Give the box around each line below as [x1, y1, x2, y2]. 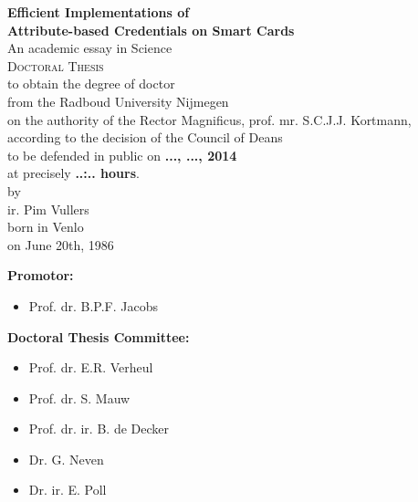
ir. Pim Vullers [7, 199, 89, 218]
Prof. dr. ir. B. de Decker [28, 419, 169, 438]
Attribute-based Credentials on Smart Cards [7, 20, 295, 39]
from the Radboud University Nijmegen [7, 91, 229, 110]
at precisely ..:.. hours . [7, 163, 140, 183]
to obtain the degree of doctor [7, 74, 175, 93]
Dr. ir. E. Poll [28, 480, 107, 499]
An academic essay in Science [7, 38, 172, 58]
